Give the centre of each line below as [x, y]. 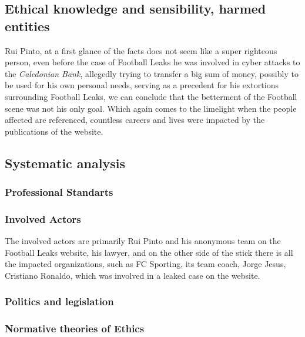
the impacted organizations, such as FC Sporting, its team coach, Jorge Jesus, [145, 264]
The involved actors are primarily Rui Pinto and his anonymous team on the [143, 241]
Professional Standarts [59, 192]
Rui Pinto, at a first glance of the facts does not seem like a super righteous [141, 50]
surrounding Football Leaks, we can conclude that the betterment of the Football [151, 96]
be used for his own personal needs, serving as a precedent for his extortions [142, 85]
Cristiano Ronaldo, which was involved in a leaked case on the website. [133, 275]
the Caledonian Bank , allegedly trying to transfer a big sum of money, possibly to [152, 73]
